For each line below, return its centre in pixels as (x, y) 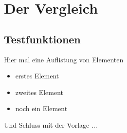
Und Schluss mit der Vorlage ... (51, 124)
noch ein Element (41, 108)
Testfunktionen (42, 39)
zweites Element (39, 92)
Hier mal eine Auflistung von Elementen (64, 59)
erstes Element (37, 76)
